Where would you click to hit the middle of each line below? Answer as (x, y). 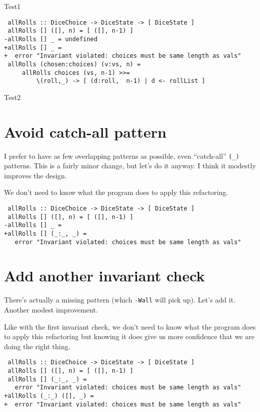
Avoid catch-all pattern (85, 131)
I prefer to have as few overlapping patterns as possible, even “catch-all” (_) (122, 156)
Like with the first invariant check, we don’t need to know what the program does (130, 326)
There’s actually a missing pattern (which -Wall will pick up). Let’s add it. (120, 300)
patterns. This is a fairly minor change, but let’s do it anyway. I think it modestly (130, 166)
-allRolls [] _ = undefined (51, 39)
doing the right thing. (37, 346)
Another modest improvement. (51, 310)
